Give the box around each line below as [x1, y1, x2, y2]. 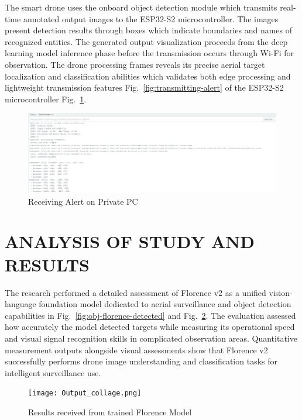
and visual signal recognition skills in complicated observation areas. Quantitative [5, 332, 297, 344]
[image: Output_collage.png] [28, 389, 142, 398]
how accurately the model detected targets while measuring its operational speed [5, 321, 295, 333]
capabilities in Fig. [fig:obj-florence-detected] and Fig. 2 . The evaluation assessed [5, 309, 296, 321]
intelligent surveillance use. [5, 366, 101, 378]
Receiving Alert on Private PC [28, 195, 138, 207]
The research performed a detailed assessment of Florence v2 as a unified [5, 286, 266, 298]
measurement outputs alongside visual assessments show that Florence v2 [5, 343, 268, 356]
